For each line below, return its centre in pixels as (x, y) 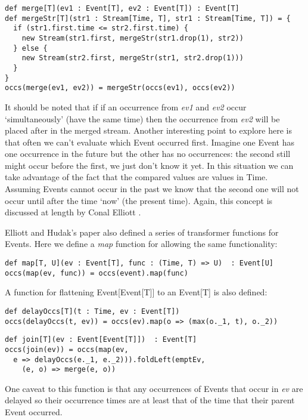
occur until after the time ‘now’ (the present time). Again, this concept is (139, 200)
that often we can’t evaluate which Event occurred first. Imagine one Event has (150, 142)
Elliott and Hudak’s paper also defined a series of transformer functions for (142, 232)
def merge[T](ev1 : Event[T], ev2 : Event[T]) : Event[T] (122, 8)
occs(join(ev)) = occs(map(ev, (67, 349)
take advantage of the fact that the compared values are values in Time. (136, 177)
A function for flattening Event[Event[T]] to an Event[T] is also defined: (136, 292)
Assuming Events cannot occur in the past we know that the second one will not (152, 189)
